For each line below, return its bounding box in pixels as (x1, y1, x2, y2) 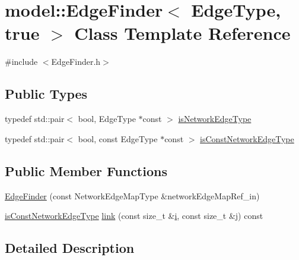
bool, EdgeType (78, 112, 136, 125)
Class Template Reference (74, 21, 291, 45)
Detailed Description (5, 239, 135, 257)
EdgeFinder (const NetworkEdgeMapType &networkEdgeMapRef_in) (5, 189, 260, 202)
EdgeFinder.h (51, 55, 101, 68)
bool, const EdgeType (78, 132, 158, 145)
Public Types (5, 84, 88, 103)
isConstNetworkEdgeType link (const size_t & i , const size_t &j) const (5, 209, 263, 222)
